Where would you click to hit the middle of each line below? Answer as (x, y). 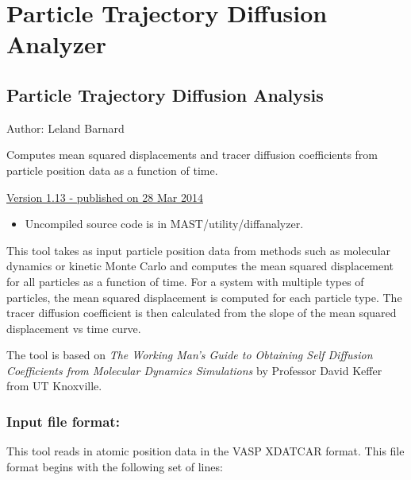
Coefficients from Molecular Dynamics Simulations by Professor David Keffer (194, 370)
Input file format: (63, 421)
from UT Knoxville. (54, 386)
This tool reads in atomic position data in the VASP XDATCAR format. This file (205, 451)
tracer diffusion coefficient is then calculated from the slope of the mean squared (202, 313)
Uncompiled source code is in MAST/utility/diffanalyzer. (164, 224)
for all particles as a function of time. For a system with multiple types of (185, 281)
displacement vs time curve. (74, 328)
